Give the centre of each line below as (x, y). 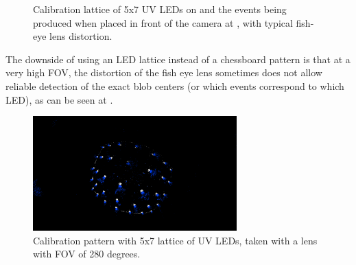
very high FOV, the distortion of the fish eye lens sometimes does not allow (164, 72)
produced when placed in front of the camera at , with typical (163, 22)
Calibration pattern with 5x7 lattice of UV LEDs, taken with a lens (175, 240)
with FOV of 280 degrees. (87, 254)
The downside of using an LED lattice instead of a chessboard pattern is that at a (178, 59)
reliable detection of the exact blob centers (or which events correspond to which (175, 85)
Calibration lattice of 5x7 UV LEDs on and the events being (160, 9)
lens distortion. (81, 36)
